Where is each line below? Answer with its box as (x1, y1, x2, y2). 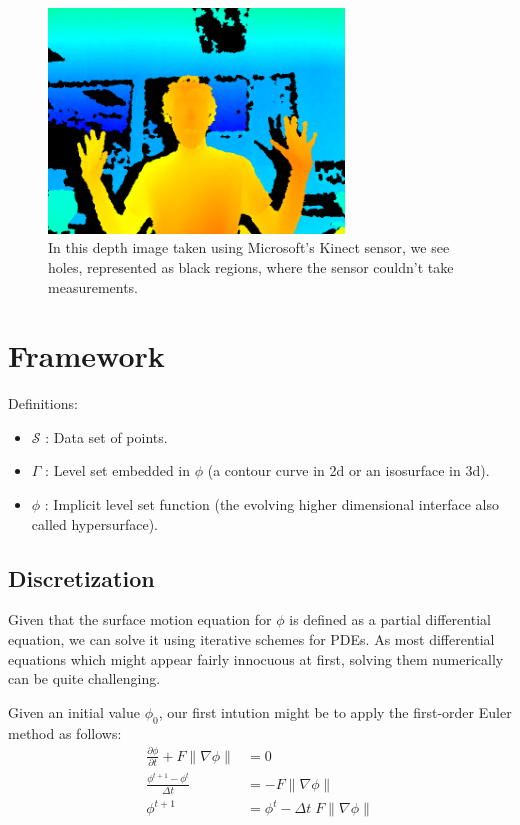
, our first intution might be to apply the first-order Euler (158, 701, 512, 722)
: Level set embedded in (45, 460, 190, 481)
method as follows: (8, 722, 122, 743)
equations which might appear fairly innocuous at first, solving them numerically (8, 648, 504, 669)
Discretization (8, 562, 155, 593)
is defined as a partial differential (289, 609, 491, 630)
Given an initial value (8, 701, 140, 722)
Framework (8, 335, 165, 376)
